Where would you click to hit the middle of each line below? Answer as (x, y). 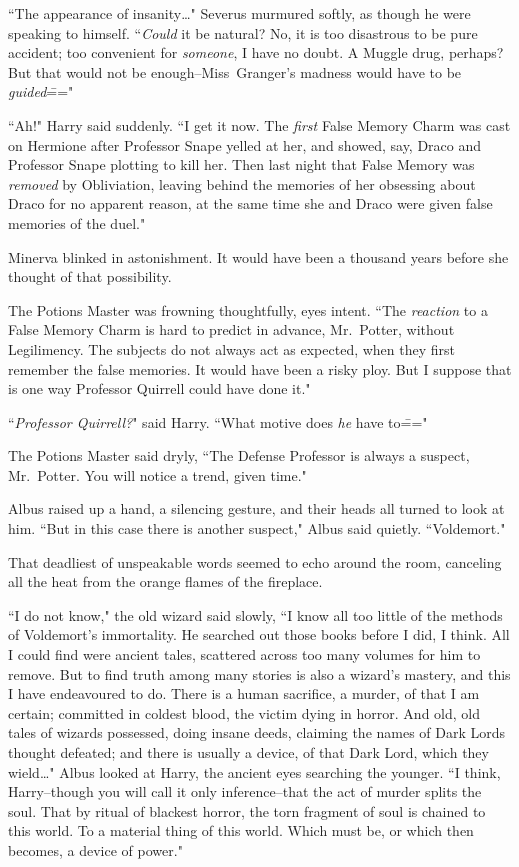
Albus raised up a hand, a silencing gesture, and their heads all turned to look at (256, 508)
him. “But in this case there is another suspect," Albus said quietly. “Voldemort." (257, 528)
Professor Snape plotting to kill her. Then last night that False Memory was (241, 164)
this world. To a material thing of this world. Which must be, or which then (241, 830)
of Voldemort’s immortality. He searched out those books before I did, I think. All (259, 634)
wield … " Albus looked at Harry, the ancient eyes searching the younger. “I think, (254, 771)
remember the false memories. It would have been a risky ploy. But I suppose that (260, 368)
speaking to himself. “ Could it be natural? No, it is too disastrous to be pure (243, 32)
